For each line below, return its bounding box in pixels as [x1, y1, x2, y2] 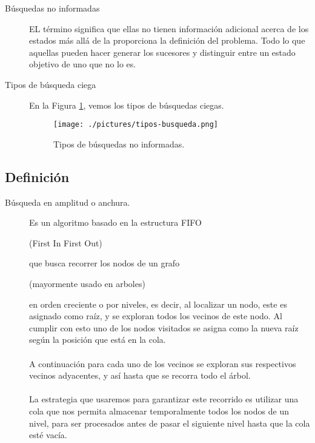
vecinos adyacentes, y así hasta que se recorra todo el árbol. [29, 369, 251, 382]
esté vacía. [29, 428, 67, 441]
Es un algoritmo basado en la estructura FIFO [29, 216, 202, 229]
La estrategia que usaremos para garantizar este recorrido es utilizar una [29, 393, 299, 405]
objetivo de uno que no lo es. [29, 58, 136, 70]
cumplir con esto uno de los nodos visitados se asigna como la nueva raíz [29, 321, 299, 334]
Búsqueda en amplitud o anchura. [5, 195, 130, 208]
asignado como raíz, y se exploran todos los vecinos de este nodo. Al [29, 309, 282, 322]
